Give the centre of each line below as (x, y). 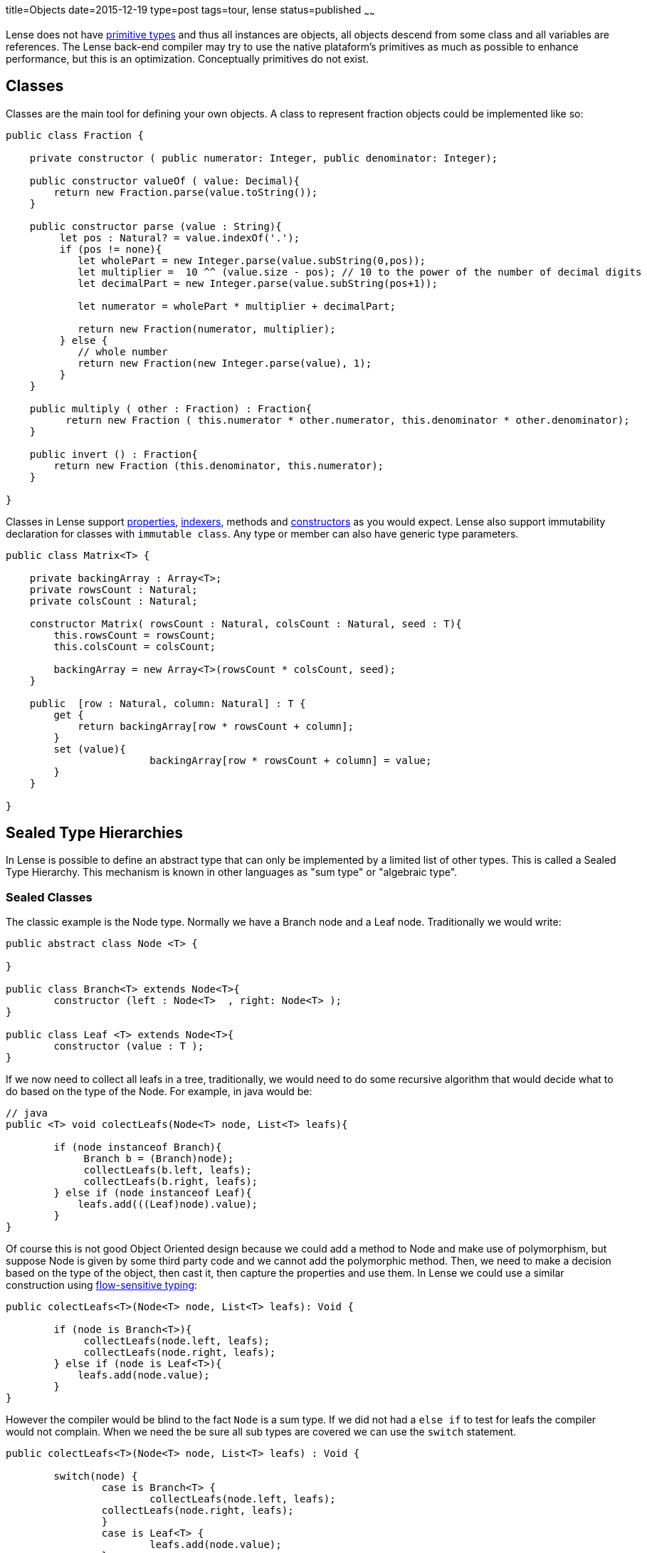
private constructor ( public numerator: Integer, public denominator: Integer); (264, 158)
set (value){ (90, 749)
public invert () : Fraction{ (114, 454)
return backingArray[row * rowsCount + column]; (216, 726)
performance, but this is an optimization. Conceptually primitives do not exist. (187, 58)
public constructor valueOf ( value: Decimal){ (165, 181)
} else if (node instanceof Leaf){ (153, 1193)
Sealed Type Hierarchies (94, 833)
